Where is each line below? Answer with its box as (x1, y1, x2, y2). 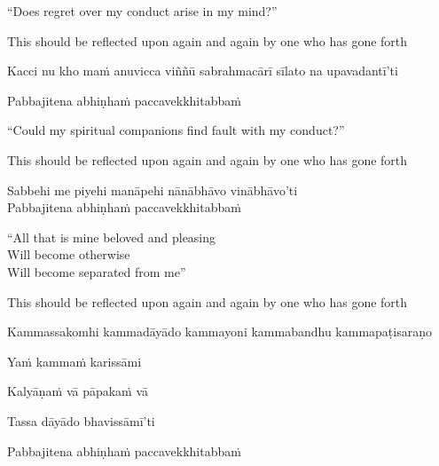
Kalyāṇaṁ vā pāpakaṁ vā (7, 382, 149, 400)
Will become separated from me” (7, 262, 186, 280)
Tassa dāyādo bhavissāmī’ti (7, 411, 155, 430)
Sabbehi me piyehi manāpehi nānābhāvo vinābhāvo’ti (7, 180, 298, 199)
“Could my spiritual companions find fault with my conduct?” (7, 121, 345, 139)
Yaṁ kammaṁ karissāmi (7, 351, 142, 370)
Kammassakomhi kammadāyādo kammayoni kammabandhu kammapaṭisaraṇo (7, 322, 432, 341)
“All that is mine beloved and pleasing (7, 227, 216, 246)
